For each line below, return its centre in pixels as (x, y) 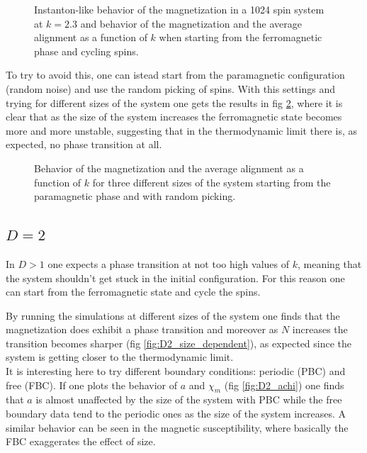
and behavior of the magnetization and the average (191, 23)
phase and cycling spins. (86, 51)
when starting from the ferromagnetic (241, 37)
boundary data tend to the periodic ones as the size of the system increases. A (176, 414)
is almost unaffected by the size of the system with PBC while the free (189, 399)
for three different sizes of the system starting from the (211, 182)
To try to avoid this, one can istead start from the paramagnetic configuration (175, 75)
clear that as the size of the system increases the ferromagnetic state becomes (174, 117)
